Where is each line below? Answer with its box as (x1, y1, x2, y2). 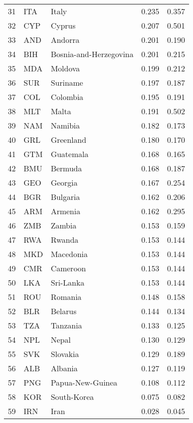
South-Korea (51, 391, 94, 402)
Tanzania (51, 320, 82, 331)
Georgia (51, 177, 78, 188)
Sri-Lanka (51, 277, 84, 288)
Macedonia (51, 248, 88, 260)
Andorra (51, 34, 80, 45)
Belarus (51, 305, 77, 317)
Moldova (51, 63, 80, 74)
